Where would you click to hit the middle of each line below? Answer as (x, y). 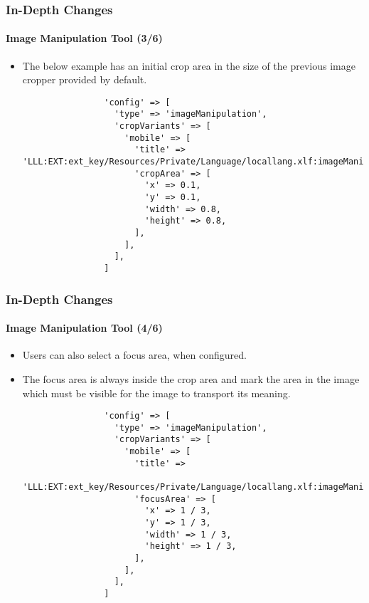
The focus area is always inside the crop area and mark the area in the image (191, 378)
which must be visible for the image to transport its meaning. (156, 393)
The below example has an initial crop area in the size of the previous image (189, 65)
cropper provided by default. (85, 79)
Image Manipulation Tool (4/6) (84, 328)
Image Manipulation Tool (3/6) (84, 38)
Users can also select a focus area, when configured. (134, 355)
